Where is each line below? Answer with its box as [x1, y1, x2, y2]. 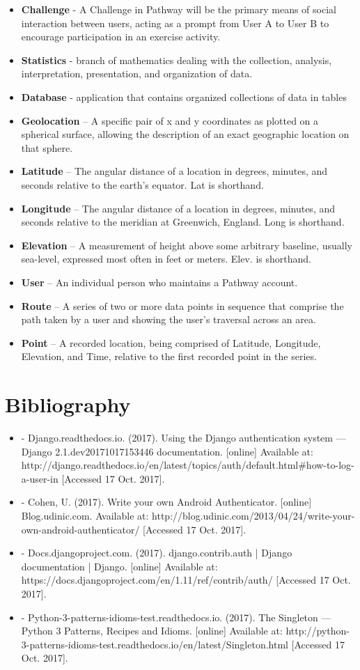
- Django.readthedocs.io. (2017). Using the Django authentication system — [21, 430, 346, 444]
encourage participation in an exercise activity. [21, 29, 221, 44]
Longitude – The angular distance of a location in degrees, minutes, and [21, 201, 335, 215]
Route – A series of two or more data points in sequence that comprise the [21, 298, 344, 313]
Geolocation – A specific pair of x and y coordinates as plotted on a [21, 113, 319, 127]
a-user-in [21, 471, 58, 485]
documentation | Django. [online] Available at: [21, 559, 218, 573]
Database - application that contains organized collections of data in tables [21, 89, 347, 104]
